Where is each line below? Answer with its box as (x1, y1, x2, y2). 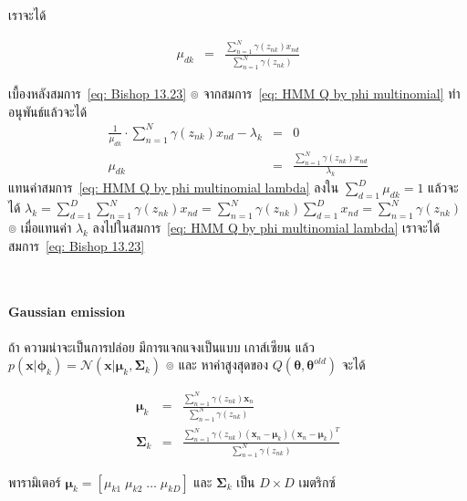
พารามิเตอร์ (8, 472, 61, 491)
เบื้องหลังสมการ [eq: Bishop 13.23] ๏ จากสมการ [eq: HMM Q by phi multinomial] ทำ (8, 84, 461, 103)
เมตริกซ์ (298, 472, 336, 491)
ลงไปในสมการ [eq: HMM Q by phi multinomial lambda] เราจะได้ (92, 218, 441, 237)
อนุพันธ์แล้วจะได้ (8, 101, 88, 120)
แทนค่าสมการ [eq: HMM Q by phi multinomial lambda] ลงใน (8, 178, 339, 197)
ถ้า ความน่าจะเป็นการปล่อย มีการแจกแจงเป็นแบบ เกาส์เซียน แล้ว (8, 337, 315, 356)
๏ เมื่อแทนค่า (8, 218, 72, 237)
